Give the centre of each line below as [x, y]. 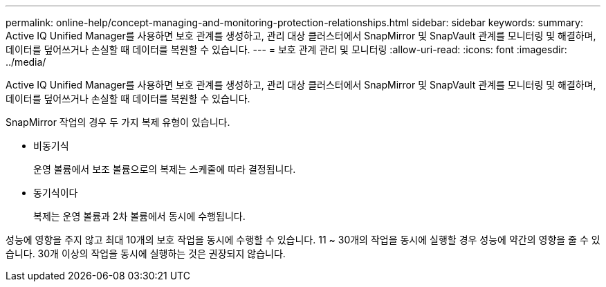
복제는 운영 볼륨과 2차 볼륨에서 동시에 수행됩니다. [139, 216]
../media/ [26, 62]
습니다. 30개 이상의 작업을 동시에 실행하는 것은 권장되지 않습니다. [146, 253]
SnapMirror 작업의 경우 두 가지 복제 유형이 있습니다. [118, 122]
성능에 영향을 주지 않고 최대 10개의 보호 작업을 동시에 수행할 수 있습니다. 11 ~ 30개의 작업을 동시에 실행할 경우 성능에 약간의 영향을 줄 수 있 [303, 240]
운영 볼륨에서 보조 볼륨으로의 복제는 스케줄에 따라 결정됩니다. [165, 169]
